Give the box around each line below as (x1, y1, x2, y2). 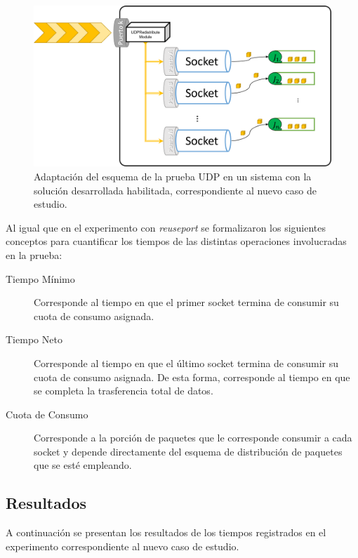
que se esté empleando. (34, 458, 132, 472)
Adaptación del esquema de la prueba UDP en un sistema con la (34, 168, 312, 183)
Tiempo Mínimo (6, 271, 75, 286)
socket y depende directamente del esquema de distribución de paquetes (34, 444, 343, 458)
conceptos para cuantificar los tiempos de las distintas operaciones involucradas (6, 234, 347, 248)
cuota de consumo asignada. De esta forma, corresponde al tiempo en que (34, 369, 350, 384)
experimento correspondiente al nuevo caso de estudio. (6, 538, 239, 553)
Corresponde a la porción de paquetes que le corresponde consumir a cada (34, 430, 352, 445)
